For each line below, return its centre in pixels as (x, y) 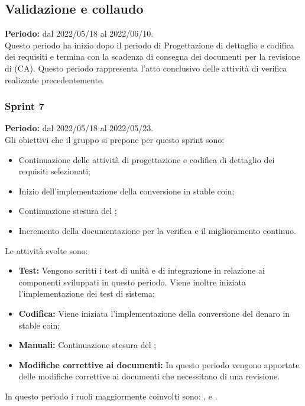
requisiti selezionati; (54, 171)
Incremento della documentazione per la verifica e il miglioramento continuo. (157, 230)
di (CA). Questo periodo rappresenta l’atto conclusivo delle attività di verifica (146, 68)
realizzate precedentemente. (55, 79)
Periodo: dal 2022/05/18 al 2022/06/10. (79, 33)
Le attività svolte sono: (46, 250)
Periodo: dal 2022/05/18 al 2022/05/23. (79, 128)
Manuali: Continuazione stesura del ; (87, 345)
